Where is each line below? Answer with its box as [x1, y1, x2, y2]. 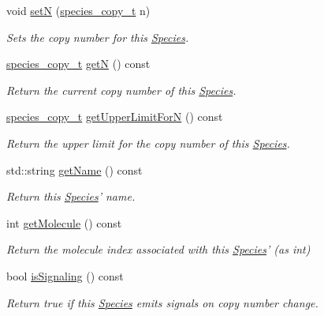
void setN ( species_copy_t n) [6, 2, 151, 18]
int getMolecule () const [6, 214, 122, 231]
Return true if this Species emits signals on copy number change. [6, 294, 318, 310]
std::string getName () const [6, 161, 143, 178]
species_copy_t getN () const [6, 55, 151, 72]
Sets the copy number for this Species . [6, 28, 189, 45]
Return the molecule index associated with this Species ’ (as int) [6, 241, 311, 258]
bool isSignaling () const [6, 267, 124, 284]
